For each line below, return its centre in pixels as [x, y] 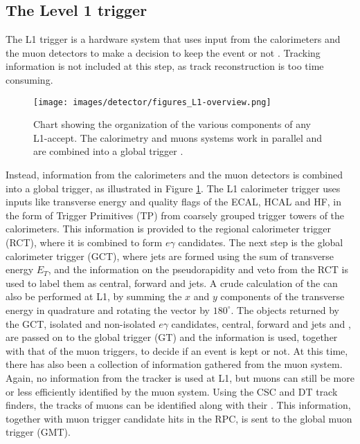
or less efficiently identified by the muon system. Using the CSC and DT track [172, 391]
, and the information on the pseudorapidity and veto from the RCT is [198, 269]
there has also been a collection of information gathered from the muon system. [174, 364]
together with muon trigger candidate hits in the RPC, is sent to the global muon [179, 418]
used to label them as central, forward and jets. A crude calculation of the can [172, 283]
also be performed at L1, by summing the [94, 296]
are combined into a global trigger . [108, 151]
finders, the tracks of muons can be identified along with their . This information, [178, 405]
